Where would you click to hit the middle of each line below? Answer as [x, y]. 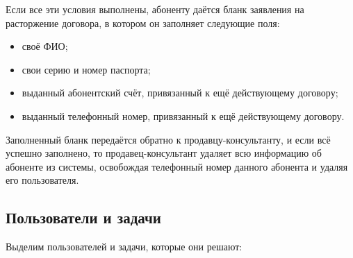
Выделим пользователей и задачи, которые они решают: [124, 247]
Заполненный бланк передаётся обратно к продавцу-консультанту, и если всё [168, 139]
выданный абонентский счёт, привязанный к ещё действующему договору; [180, 93]
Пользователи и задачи [83, 217]
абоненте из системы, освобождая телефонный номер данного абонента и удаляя [177, 166]
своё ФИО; [45, 46]
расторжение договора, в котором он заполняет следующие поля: [143, 23]
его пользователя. [42, 180]
